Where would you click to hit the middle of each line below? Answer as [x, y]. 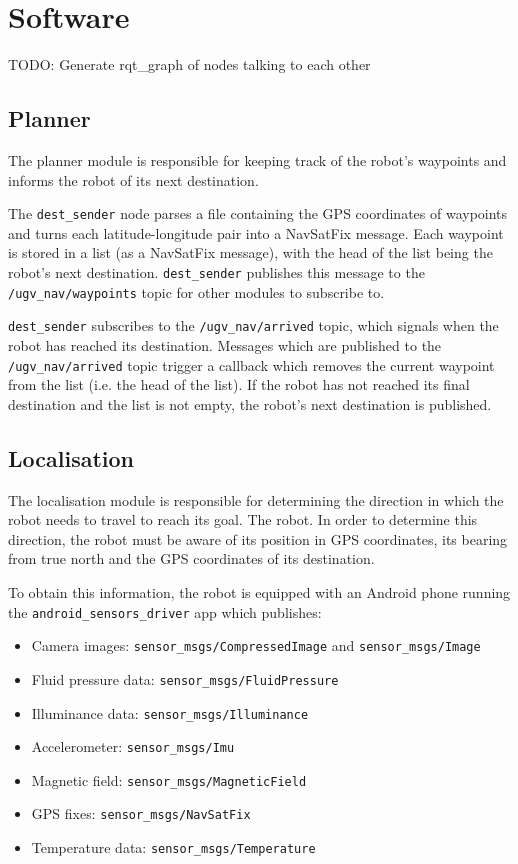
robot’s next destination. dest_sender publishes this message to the [216, 271]
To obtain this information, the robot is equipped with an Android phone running [259, 591]
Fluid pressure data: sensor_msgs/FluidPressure [185, 678]
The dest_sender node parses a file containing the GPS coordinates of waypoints [258, 213]
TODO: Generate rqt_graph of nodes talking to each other [189, 64]
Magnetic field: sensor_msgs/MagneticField [169, 779]
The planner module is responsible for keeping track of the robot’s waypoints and [257, 159]
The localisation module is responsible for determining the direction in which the [256, 499]
